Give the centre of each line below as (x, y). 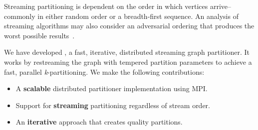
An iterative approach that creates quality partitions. (99, 122)
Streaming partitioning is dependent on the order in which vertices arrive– (118, 6)
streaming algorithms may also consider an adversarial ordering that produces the (129, 26)
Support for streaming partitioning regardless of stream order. (113, 105)
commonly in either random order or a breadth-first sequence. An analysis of (121, 16)
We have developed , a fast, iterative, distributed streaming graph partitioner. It (127, 52)
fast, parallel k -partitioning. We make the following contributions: (104, 71)
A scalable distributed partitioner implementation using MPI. (112, 88)
